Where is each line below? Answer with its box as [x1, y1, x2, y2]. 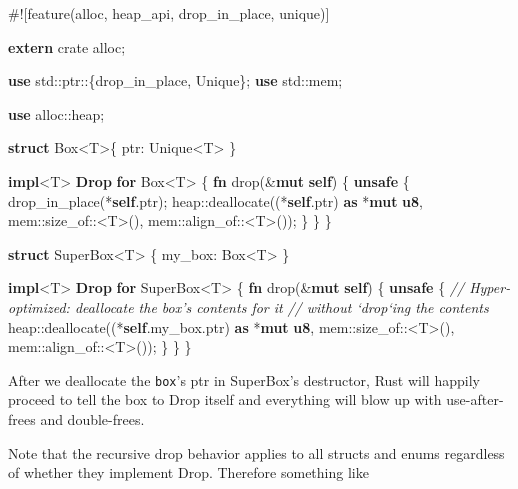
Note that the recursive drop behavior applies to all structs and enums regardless [8, 442, 505, 463]
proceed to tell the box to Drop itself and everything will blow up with [8, 389, 442, 410]
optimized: [8, 296, 70, 317]
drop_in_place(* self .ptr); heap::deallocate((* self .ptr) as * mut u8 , [8, 190, 424, 211]
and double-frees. [40, 408, 145, 429]
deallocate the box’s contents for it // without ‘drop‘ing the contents [74, 296, 489, 317]
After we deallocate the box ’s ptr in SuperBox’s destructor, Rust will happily [8, 369, 480, 390]
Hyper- [469, 277, 511, 298]
